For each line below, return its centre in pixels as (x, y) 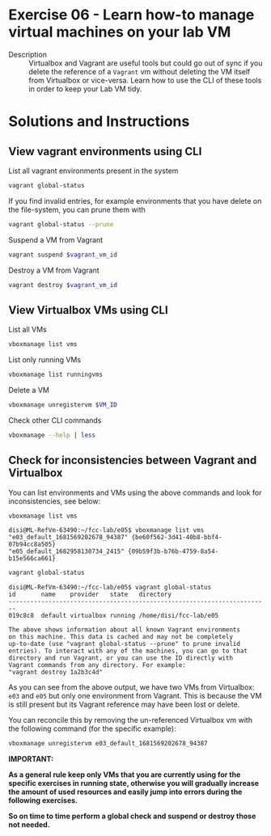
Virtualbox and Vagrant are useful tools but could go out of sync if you (146, 63)
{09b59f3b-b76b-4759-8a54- (174, 551)
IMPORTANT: (31, 759)
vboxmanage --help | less (52, 435)
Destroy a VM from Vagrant (54, 270)
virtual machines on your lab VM (120, 32)
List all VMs (28, 330)
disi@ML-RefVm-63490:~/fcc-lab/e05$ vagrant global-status (110, 588)
